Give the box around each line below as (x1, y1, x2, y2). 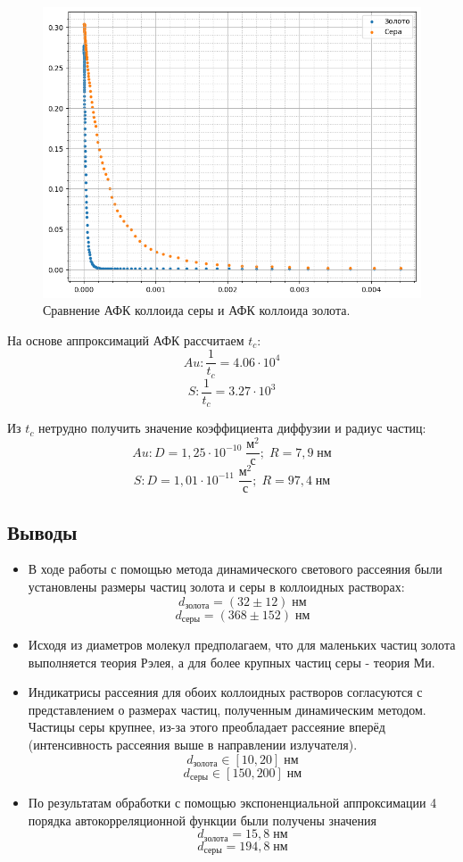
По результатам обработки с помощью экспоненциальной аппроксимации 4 (28, 793, 437, 812)
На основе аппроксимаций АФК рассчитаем (7, 330, 244, 349)
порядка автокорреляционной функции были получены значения (28, 810, 376, 829)
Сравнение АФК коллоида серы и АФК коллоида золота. (43, 301, 351, 319)
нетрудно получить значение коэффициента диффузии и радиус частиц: (38, 419, 426, 437)
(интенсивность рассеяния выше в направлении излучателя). (28, 735, 358, 754)
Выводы (7, 518, 78, 545)
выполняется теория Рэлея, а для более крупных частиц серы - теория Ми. (28, 652, 435, 671)
